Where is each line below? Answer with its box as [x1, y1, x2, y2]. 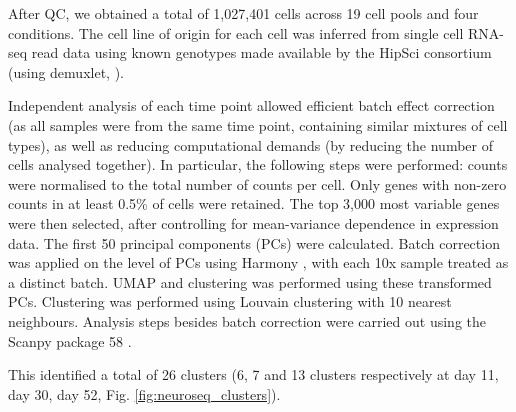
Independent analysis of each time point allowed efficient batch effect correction [8, 95, 495, 116]
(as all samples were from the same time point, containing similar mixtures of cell [8, 114, 508, 135]
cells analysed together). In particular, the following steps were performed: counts [8, 154, 508, 175]
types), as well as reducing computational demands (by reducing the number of [8, 134, 493, 155]
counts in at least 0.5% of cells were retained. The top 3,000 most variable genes [8, 193, 500, 214]
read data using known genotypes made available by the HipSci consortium [31, 42, 492, 63]
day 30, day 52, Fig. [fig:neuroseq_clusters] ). [8, 383, 281, 404]
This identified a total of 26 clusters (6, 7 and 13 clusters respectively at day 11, [8, 364, 499, 385]
